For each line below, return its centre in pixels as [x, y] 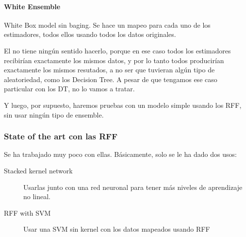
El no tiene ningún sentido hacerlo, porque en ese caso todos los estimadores [117, 50]
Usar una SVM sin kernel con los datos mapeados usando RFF [117, 229]
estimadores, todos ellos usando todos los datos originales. [90, 34]
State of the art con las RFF [61, 136]
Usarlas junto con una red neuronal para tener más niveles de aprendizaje [133, 187]
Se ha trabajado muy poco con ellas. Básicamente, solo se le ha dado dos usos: [120, 154]
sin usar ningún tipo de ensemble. [54, 114]
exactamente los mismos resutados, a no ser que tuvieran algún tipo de [109, 70]
